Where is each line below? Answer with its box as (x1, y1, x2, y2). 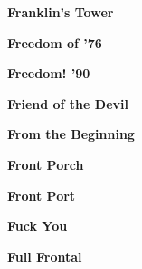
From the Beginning (7, 125, 135, 144)
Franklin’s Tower (7, 3, 114, 21)
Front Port (7, 185, 76, 204)
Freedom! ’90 (7, 64, 90, 83)
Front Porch (7, 154, 84, 174)
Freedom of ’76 (7, 33, 102, 52)
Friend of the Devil (7, 94, 128, 113)
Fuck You (7, 216, 68, 235)
